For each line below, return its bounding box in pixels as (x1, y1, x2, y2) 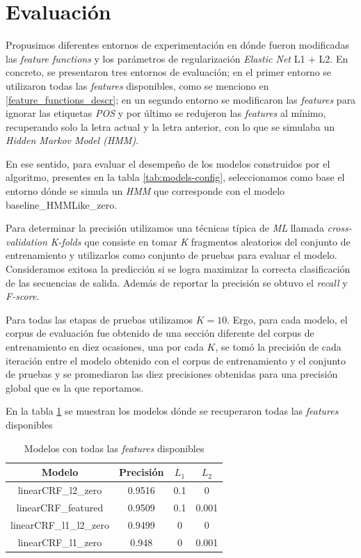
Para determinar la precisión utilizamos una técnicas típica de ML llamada (6, 221, 324, 235)
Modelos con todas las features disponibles (24, 440, 204, 455)
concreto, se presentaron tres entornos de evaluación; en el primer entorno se (6, 65, 332, 79)
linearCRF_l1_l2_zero (10, 517, 110, 532)
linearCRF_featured (16, 500, 104, 514)
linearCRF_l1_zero (17, 534, 102, 549)
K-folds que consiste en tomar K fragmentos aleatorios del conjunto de (50, 234, 351, 248)
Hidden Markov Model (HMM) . (6, 133, 139, 148)
